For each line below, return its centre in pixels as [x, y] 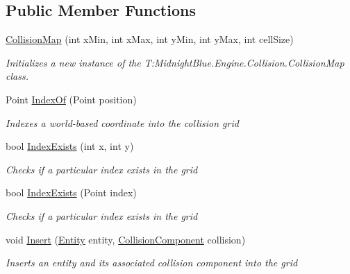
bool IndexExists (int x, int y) [70, 146]
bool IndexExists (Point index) [71, 192]
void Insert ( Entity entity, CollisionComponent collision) [126, 239]
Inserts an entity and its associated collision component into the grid [152, 263]
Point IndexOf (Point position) [71, 99]
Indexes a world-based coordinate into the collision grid [122, 122]
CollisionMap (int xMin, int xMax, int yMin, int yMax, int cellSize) [150, 39]
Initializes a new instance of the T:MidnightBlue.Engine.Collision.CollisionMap [175, 62]
